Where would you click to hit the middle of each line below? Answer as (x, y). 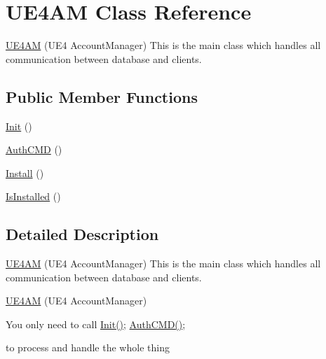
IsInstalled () (33, 196)
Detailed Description (82, 234)
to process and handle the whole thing (88, 347)
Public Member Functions (102, 96)
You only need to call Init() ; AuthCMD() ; (96, 324)
